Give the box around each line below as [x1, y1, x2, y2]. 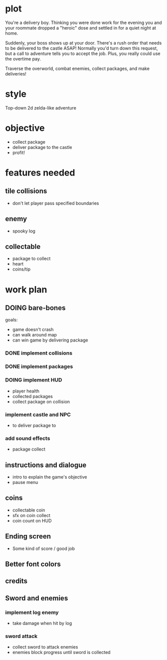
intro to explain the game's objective [12, 473, 87, 480]
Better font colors [5, 560, 61, 568]
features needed [5, 167, 75, 178]
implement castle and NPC [5, 411, 71, 418]
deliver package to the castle [12, 144, 72, 150]
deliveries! [5, 70, 26, 76]
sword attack [5, 633, 38, 639]
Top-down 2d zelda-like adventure [5, 104, 76, 110]
